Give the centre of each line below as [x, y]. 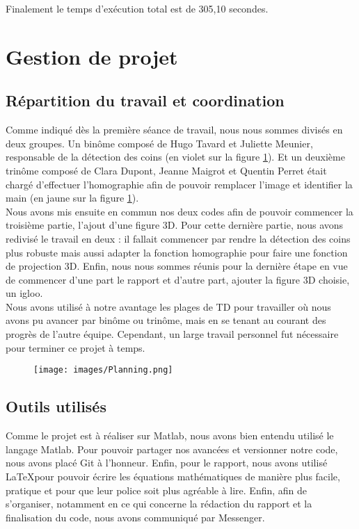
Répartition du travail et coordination [145, 100]
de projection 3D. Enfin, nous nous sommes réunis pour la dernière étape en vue [177, 266]
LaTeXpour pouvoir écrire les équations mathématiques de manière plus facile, [173, 476]
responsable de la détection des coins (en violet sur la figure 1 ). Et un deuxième [175, 157]
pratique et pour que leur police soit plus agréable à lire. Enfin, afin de [157, 490]
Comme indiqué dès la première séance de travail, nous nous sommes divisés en [174, 130]
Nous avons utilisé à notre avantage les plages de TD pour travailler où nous [168, 306]
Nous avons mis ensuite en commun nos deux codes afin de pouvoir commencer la [179, 211]
